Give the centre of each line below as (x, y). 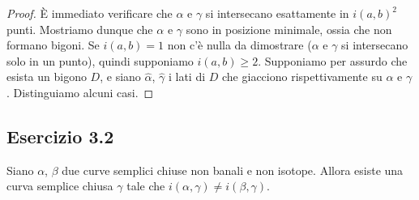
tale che (146, 186)
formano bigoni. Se (53, 45)
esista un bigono (47, 77)
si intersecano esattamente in (277, 13)
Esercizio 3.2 (60, 136)
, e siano (120, 77)
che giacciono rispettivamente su (302, 77)
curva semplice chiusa (60, 186)
